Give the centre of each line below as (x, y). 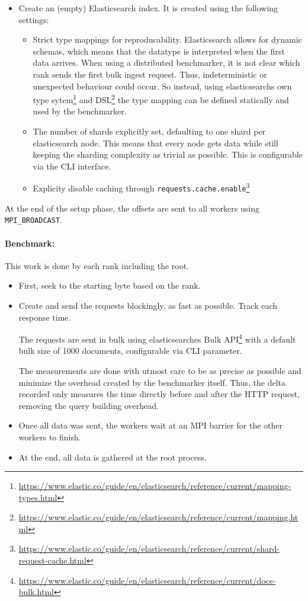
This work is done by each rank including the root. (97, 265)
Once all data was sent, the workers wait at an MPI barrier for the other (150, 425)
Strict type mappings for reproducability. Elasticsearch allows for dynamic (167, 39)
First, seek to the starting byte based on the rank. (110, 285)
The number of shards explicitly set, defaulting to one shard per (149, 131)
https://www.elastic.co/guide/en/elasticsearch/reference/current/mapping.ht (158, 517)
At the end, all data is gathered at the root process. (113, 457)
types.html (38, 497)
